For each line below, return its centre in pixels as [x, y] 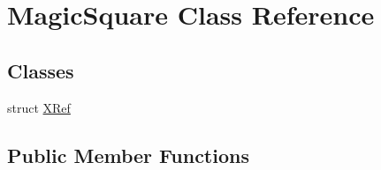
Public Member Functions [128, 155]
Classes [41, 70]
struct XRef [39, 107]
